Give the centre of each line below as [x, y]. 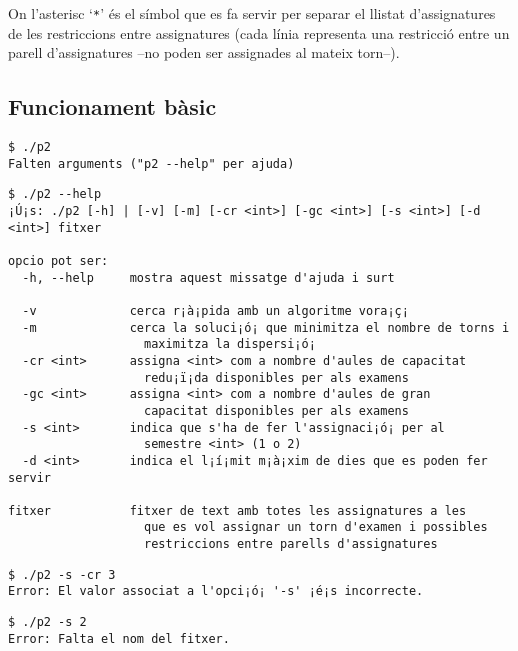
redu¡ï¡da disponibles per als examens [276, 377]
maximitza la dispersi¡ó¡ [230, 344]
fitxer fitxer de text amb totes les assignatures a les [237, 510]
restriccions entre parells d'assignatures [291, 544]
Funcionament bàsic [112, 106]
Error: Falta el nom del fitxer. [119, 638]
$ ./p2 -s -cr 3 [62, 574]
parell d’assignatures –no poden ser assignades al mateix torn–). [204, 52]
